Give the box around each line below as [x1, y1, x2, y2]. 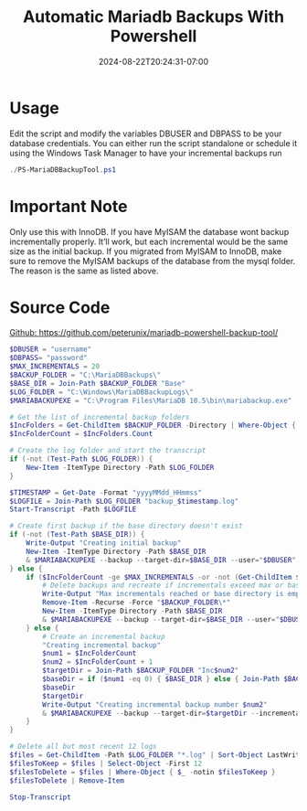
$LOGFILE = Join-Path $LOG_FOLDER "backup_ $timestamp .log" [9, 496, 239, 506]
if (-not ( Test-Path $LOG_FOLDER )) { [9, 454, 153, 464]
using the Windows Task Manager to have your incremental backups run [9, 147, 282, 158]
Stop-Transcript [9, 793, 71, 802]
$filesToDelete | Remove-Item [9, 775, 125, 785]
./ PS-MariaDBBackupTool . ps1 [9, 165, 117, 175]
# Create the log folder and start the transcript [9, 446, 206, 455]
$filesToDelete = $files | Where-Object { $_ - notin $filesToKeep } [9, 767, 276, 776]
